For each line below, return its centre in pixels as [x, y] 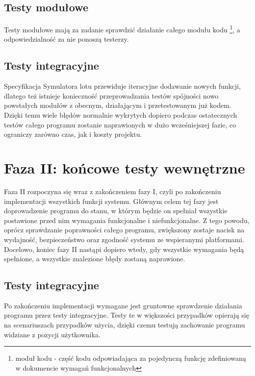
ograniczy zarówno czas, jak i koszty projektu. [73, 134]
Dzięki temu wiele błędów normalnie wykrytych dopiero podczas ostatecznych [121, 115]
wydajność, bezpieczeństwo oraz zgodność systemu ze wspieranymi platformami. [124, 239]
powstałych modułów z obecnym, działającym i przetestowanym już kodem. [118, 105]
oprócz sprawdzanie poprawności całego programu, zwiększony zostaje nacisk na [124, 230]
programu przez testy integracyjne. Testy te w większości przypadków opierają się [127, 315]
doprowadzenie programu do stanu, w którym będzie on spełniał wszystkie [116, 211]
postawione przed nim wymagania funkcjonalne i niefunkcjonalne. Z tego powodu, [127, 220]
